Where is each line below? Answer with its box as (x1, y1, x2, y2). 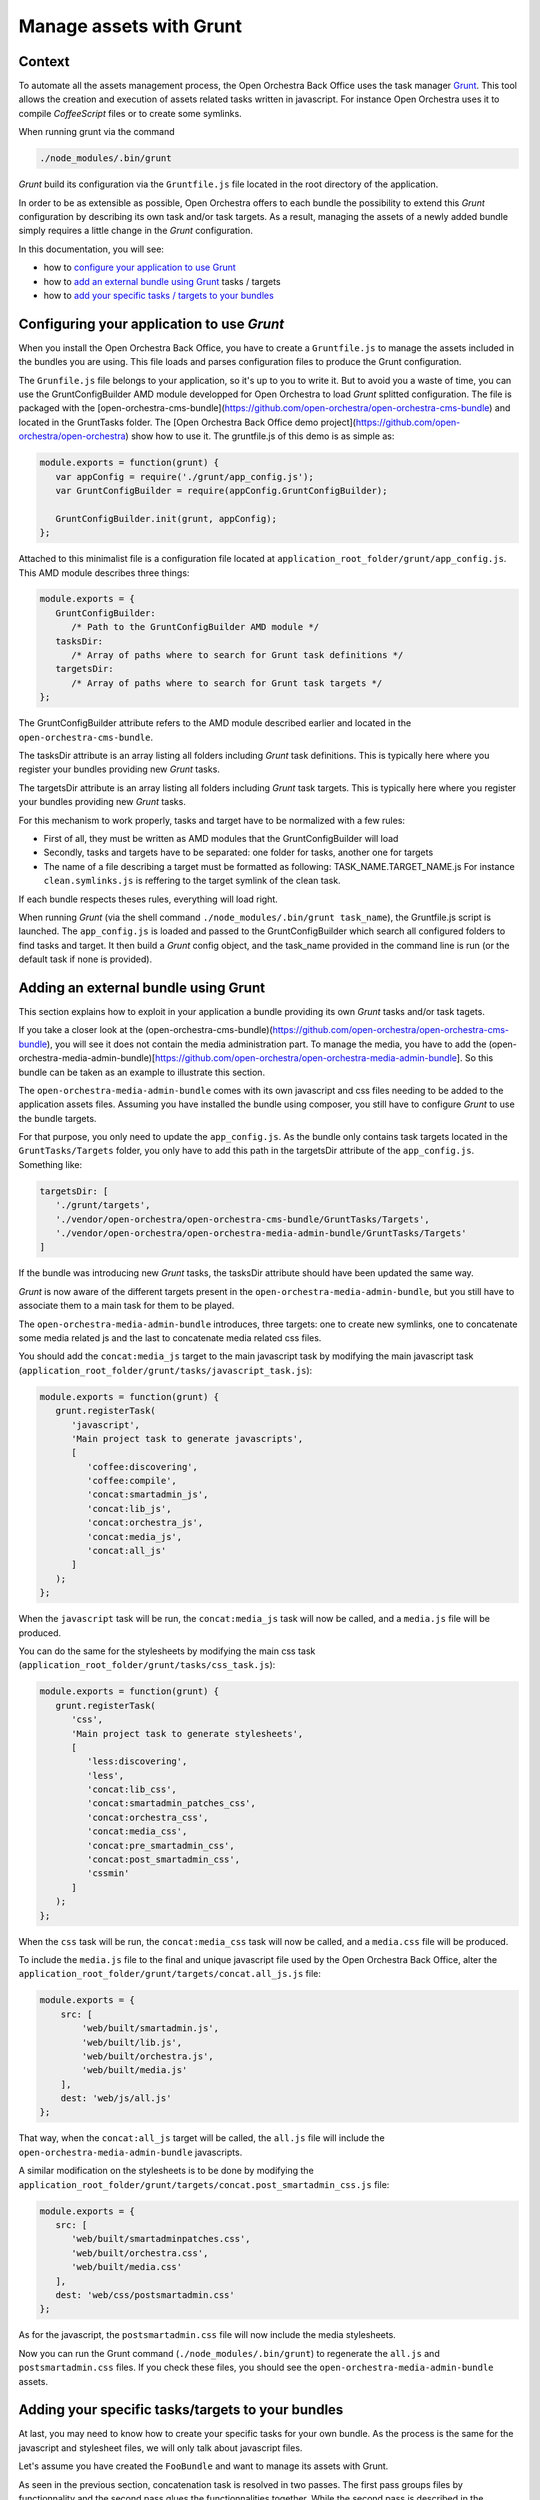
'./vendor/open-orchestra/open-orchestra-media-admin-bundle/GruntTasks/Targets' (55, 1228, 467, 1239)
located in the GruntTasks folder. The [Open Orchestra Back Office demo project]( (18, 416, 357, 428)
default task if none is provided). (18, 953, 153, 965)
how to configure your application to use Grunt (43, 261, 237, 274)
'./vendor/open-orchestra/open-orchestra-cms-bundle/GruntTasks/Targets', (55, 1213, 430, 1225)
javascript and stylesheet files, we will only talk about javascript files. (18, 2441, 303, 2454)
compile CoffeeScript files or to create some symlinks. (18, 107, 242, 119)
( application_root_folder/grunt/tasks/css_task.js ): (18, 1659, 276, 1671)
